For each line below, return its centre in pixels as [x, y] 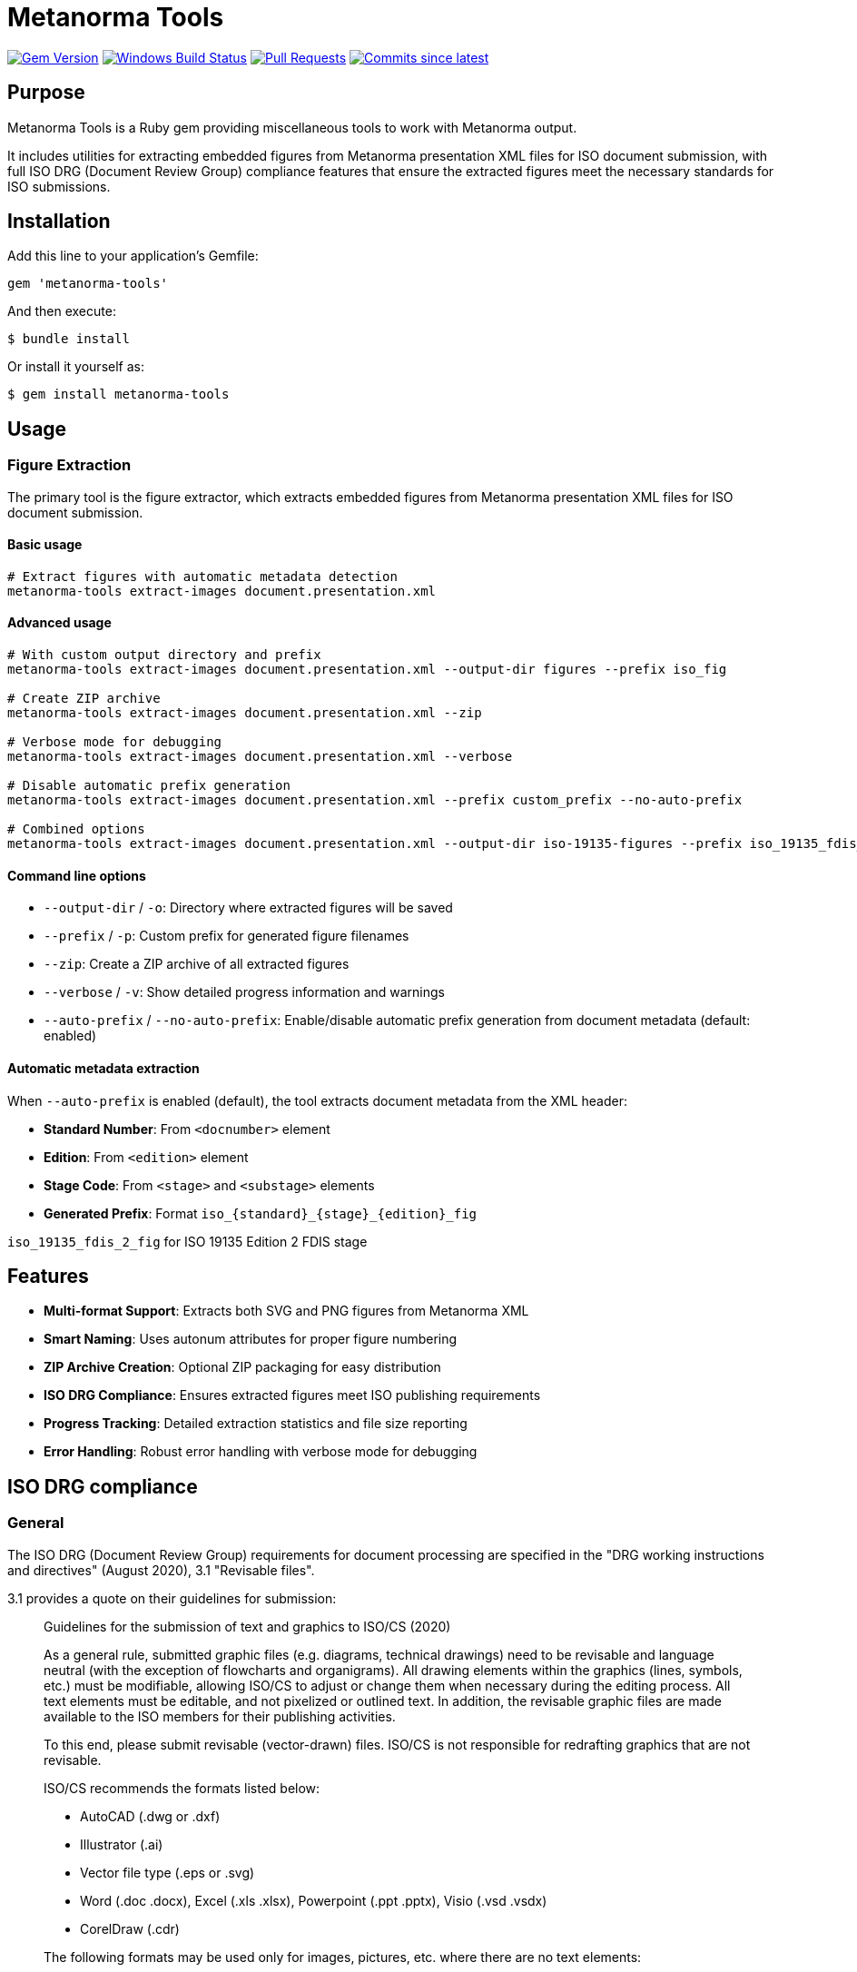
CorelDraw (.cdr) [130, 1928]
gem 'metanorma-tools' [88, 284]
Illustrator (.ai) [122, 1844]
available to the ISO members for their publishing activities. [220, 1716]
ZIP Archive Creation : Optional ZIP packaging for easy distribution [242, 1367]
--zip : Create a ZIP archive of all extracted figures [197, 964]
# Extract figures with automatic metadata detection [202, 576]
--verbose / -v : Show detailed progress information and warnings [244, 992]
